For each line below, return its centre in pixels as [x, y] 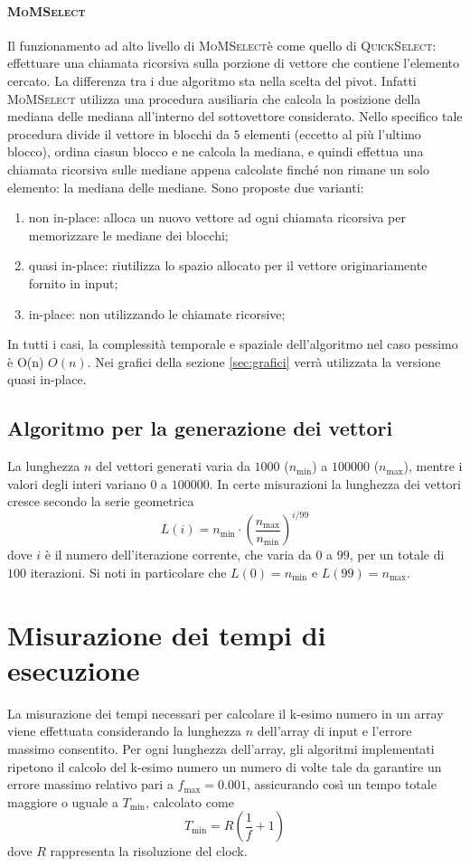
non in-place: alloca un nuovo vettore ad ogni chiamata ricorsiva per [217, 217]
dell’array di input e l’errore [334, 731]
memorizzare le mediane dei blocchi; [128, 235]
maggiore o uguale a [63, 801]
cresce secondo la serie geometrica [101, 501]
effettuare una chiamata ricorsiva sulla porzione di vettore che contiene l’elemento [234, 63]
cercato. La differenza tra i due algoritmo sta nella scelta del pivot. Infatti [212, 80]
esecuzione [74, 669]
